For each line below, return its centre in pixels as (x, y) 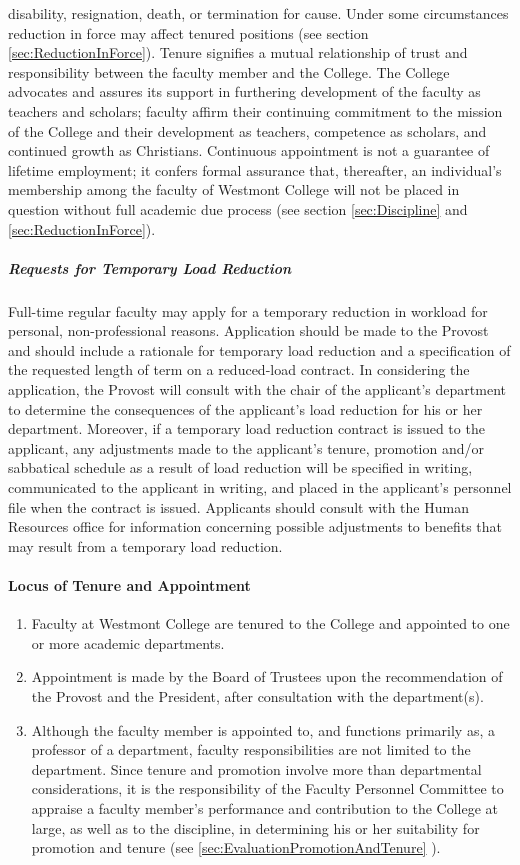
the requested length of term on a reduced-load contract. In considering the (239, 369)
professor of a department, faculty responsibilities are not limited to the (251, 749)
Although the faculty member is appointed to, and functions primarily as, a (263, 729)
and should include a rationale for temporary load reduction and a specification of (259, 349)
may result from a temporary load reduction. (145, 545)
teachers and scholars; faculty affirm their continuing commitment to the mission (255, 110)
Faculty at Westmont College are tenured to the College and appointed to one (270, 623)
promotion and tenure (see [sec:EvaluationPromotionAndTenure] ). (236, 847)
